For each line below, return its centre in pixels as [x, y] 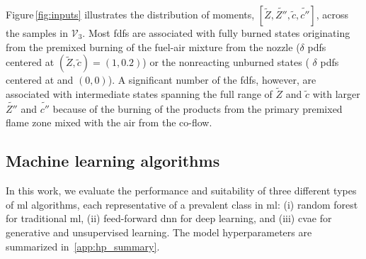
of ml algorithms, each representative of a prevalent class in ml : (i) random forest [182, 204]
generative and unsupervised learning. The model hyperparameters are [159, 232]
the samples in [37, 33]
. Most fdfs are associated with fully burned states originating [216, 33]
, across [332, 14]
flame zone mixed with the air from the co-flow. [109, 122]
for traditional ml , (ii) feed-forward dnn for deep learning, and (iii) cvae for [169, 218]
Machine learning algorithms [113, 161]
